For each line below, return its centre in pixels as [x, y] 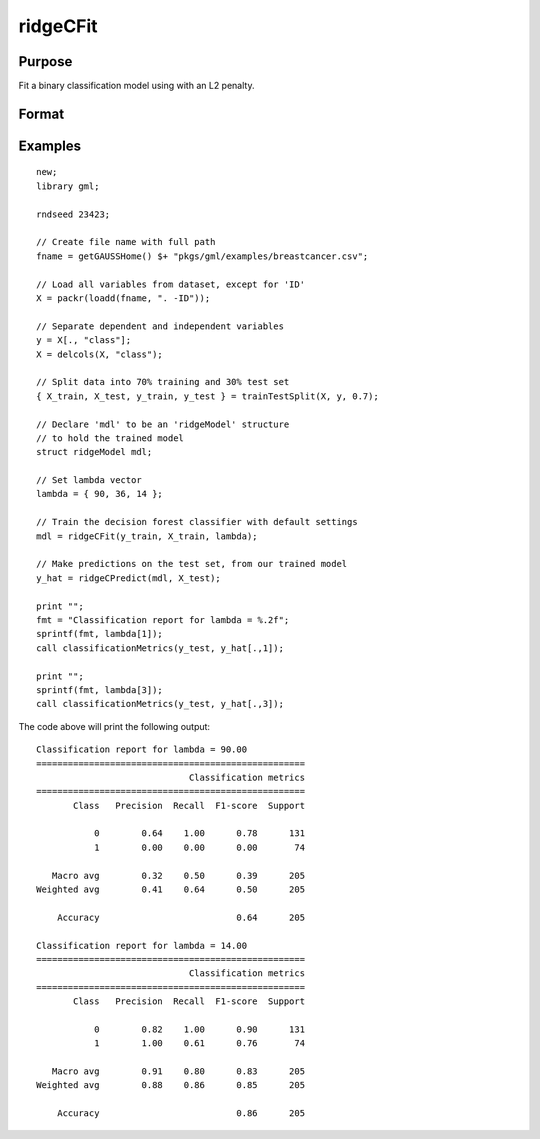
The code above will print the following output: [114, 726]
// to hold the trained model [110, 438]
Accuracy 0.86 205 [180, 1113]
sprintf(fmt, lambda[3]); [100, 689]
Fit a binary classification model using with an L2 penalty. [136, 86]
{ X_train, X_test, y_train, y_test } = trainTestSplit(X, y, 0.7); [207, 396]
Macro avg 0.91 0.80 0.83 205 [178, 1071]
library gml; [68, 186]
